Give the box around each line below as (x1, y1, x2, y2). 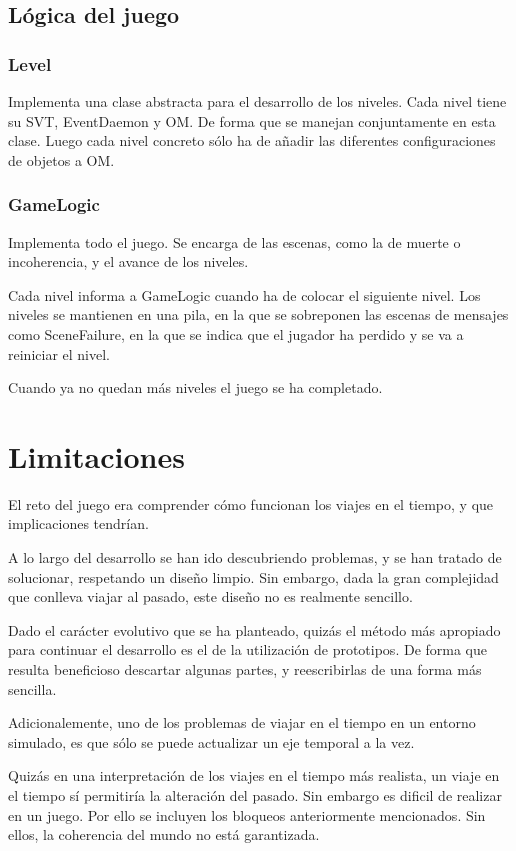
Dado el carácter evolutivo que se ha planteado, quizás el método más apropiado (8, 619, 501, 640)
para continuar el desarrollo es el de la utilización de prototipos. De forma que (8, 639, 487, 660)
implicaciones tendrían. (8, 513, 149, 534)
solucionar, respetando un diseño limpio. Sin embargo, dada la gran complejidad (8, 566, 499, 587)
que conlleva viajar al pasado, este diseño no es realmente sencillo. (8, 586, 413, 607)
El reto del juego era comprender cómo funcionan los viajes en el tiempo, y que (8, 493, 494, 514)
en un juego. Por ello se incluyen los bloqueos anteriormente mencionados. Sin (8, 804, 486, 825)
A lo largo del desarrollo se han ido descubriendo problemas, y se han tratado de (8, 547, 502, 568)
